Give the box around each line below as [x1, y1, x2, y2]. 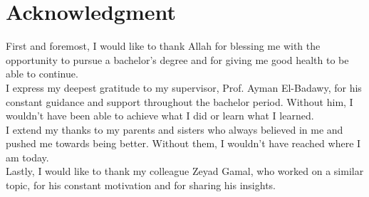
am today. [6, 149, 49, 164]
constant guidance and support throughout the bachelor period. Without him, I [6, 94, 353, 109]
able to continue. [6, 66, 78, 81]
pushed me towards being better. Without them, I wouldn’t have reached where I [6, 136, 361, 151]
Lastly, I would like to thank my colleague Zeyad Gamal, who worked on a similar [6, 164, 364, 179]
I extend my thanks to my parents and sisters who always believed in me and [6, 122, 343, 137]
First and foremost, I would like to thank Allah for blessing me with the [6, 38, 321, 53]
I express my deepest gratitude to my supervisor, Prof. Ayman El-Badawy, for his [6, 80, 362, 95]
